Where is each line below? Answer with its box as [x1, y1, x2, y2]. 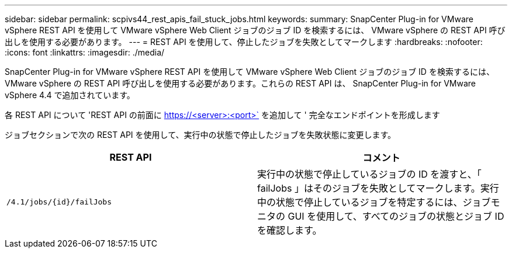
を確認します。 [257, 224, 322, 236]
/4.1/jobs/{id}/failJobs [6, 197, 112, 206]
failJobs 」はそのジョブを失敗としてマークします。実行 [257, 182, 499, 194]
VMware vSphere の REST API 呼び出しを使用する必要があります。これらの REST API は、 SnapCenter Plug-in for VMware [5, 78, 476, 88]
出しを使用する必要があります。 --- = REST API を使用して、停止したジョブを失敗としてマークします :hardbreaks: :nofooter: [5, 37, 483, 47]
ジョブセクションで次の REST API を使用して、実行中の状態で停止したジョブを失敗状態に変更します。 [5, 130, 396, 140]
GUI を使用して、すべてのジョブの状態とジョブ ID [288, 210, 504, 222]
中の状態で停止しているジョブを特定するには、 [257, 196, 463, 208]
